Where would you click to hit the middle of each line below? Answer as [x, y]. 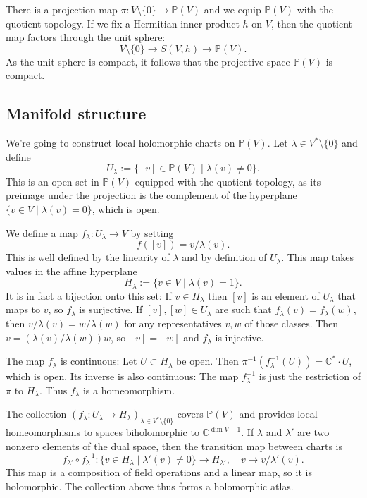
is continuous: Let [99, 361]
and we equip [232, 9]
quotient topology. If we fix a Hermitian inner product [123, 23]
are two [313, 432]
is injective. [240, 337]
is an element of [286, 295]
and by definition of [224, 257]
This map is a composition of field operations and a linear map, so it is [159, 472]
